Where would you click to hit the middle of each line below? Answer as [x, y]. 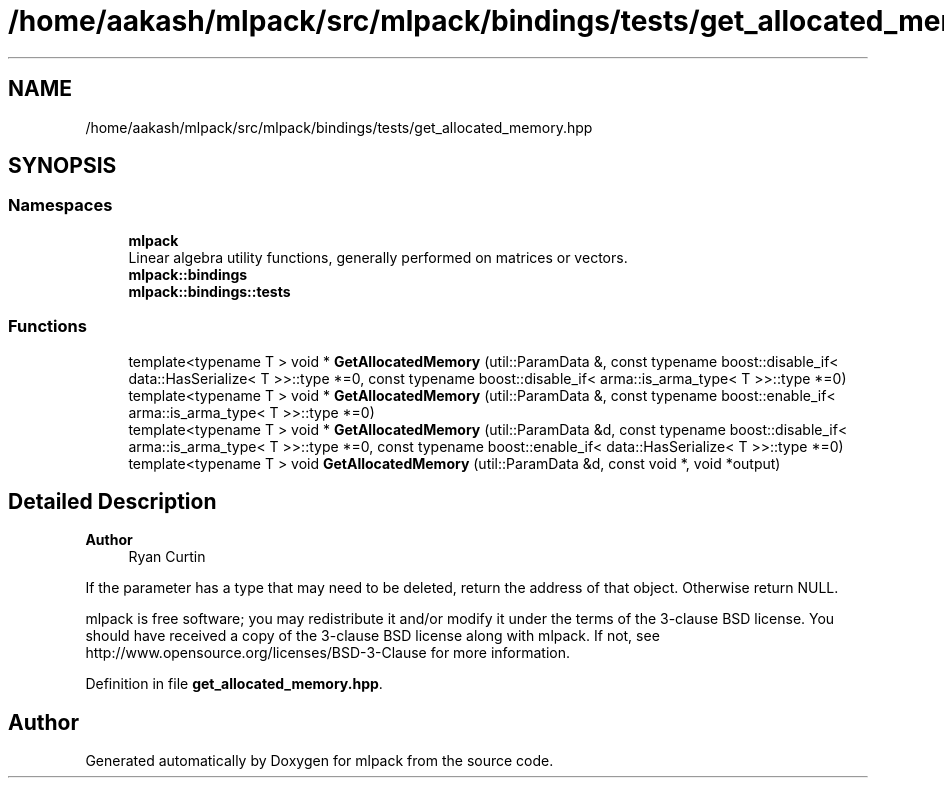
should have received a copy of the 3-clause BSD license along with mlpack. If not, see [372, 636]
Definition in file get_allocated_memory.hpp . [234, 684]
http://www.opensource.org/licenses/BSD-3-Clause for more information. [327, 653]
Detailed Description [112, 501]
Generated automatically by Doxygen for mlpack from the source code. [319, 761]
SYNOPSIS [62, 166]
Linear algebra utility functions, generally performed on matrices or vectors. [378, 257]
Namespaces [60, 205]
